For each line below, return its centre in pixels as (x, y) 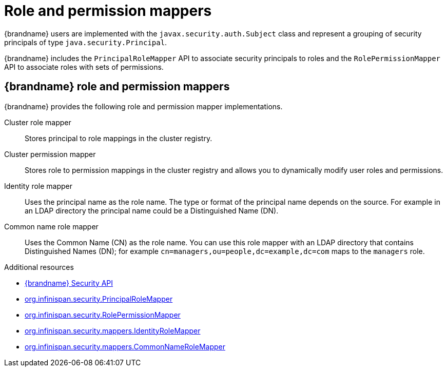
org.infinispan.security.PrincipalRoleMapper (99, 299)
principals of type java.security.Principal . (86, 42)
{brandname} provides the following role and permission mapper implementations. (143, 106)
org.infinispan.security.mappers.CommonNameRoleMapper (125, 346)
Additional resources (39, 267)
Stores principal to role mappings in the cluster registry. (119, 138)
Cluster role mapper (38, 122)
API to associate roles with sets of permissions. (84, 67)
